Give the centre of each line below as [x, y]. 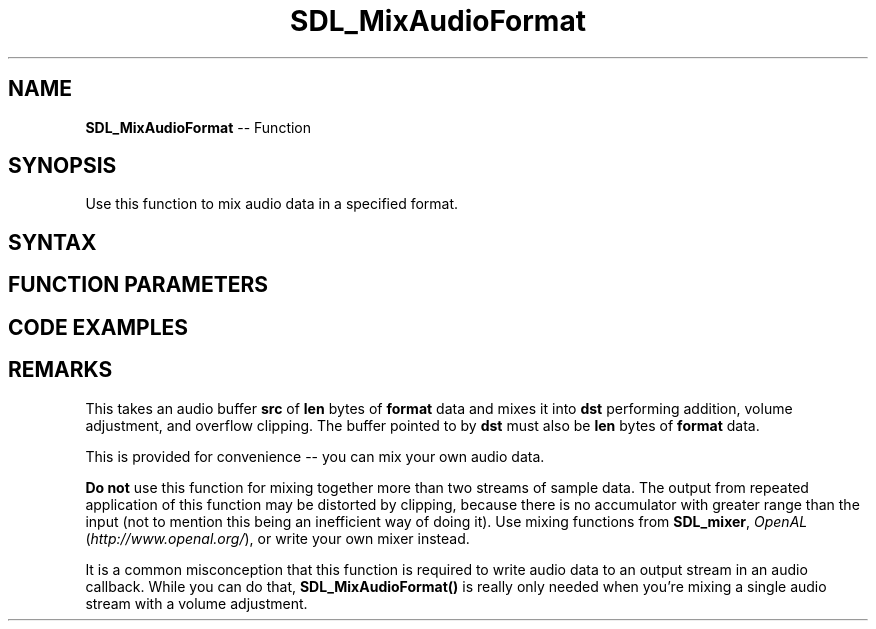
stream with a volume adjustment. [196, 603]
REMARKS [60, 370]
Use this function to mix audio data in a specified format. [272, 204]
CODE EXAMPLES [98, 327]
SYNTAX [52, 242]
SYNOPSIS [62, 166]
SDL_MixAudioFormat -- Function [198, 127]
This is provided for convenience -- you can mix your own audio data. [315, 456]
